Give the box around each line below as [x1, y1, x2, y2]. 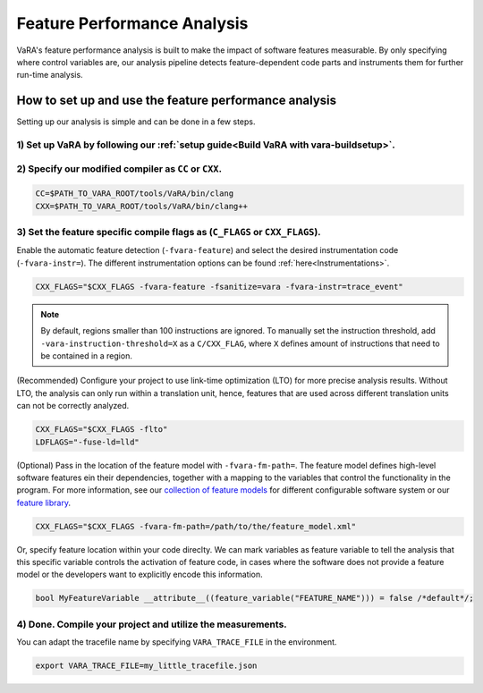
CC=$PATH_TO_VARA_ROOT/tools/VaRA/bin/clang [35, 189, 234, 199]
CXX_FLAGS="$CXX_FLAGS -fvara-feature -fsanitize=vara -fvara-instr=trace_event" [35, 282, 404, 292]
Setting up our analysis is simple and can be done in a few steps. [16, 116, 256, 127]
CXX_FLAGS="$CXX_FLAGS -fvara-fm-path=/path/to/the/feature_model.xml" [35, 521, 357, 531]
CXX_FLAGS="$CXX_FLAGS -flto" [35, 425, 168, 435]
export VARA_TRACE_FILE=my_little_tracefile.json [35, 661, 258, 671]
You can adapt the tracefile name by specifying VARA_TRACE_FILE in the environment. [16, 637, 337, 647]
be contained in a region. [40, 351, 133, 361]
